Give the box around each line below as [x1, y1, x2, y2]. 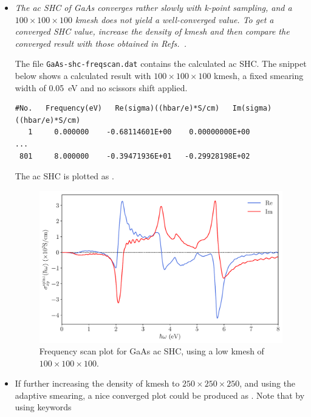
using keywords [15, 401, 72, 413]
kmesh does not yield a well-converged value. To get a [75, 13, 274, 26]
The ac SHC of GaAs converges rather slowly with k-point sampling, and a [15, 1, 292, 13]
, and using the [239, 377, 296, 390]
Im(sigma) [232, 104, 272, 113]
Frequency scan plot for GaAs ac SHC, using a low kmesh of [39, 345, 264, 357]
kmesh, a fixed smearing [214, 69, 304, 82]
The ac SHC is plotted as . [15, 170, 114, 182]
